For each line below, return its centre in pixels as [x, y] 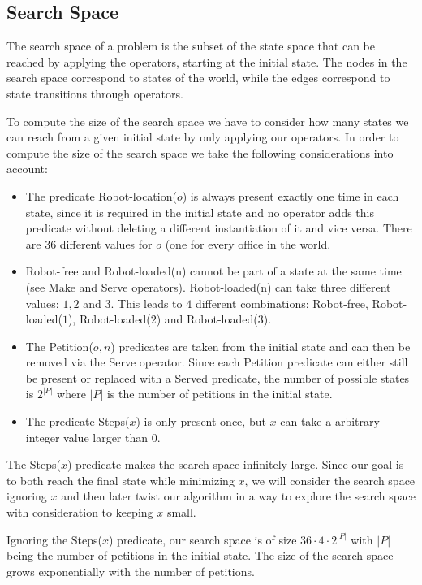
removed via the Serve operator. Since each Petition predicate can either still [217, 362]
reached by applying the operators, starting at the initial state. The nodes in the [207, 61]
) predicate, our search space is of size [202, 539]
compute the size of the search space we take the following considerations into [200, 152]
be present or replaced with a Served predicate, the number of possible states [217, 377]
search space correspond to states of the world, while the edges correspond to [198, 78]
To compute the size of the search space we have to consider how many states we [208, 121]
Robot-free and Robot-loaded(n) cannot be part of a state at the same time [213, 271]
